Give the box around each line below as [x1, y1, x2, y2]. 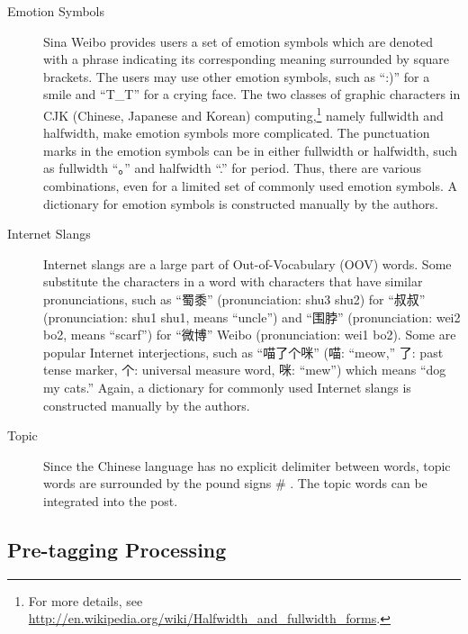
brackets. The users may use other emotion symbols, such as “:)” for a [43, 67, 430, 86]
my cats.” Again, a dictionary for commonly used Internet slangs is [43, 377, 411, 396]
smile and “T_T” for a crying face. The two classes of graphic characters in [43, 85, 461, 104]
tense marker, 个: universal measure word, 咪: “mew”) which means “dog [43, 360, 446, 379]
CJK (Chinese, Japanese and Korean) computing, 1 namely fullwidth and [43, 103, 444, 124]
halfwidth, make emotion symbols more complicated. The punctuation [43, 123, 430, 142]
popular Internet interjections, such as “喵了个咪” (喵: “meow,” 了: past [43, 342, 444, 361]
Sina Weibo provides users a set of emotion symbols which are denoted [43, 32, 434, 50]
